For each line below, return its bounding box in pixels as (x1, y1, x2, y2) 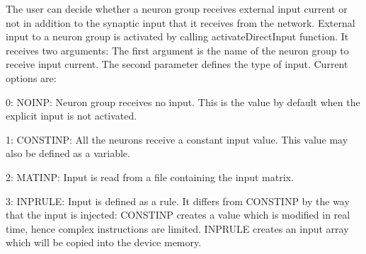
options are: (6, 70, 57, 85)
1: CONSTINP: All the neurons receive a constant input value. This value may (6, 132, 348, 146)
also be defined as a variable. (6, 146, 130, 161)
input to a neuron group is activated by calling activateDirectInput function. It (6, 29, 349, 44)
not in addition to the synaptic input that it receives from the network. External (6, 15, 355, 30)
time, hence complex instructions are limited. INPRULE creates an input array (6, 221, 349, 236)
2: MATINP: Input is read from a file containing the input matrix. (6, 169, 294, 184)
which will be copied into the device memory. (6, 235, 202, 250)
